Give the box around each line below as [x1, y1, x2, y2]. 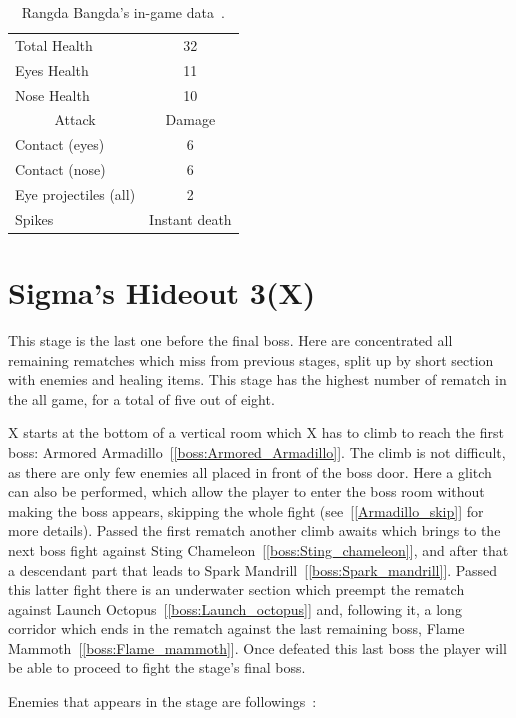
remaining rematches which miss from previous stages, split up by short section [8, 349, 494, 370]
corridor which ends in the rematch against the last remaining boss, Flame [8, 618, 465, 639]
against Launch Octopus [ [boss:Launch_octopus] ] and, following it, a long [8, 598, 462, 619]
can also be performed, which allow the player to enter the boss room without [8, 481, 485, 502]
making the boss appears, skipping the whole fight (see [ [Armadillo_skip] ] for [8, 500, 484, 521]
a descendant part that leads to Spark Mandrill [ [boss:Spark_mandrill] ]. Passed [8, 559, 498, 580]
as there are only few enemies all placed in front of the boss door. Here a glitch [8, 461, 492, 482]
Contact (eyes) [15, 134, 105, 155]
